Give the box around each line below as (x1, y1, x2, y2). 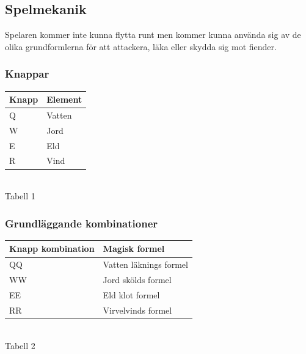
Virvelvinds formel (103, 303, 172, 316)
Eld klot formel (103, 289, 160, 301)
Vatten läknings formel (103, 258, 188, 271)
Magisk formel (103, 242, 165, 255)
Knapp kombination (9, 242, 95, 255)
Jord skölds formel (103, 273, 172, 286)
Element (46, 93, 82, 106)
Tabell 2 (5, 339, 35, 352)
